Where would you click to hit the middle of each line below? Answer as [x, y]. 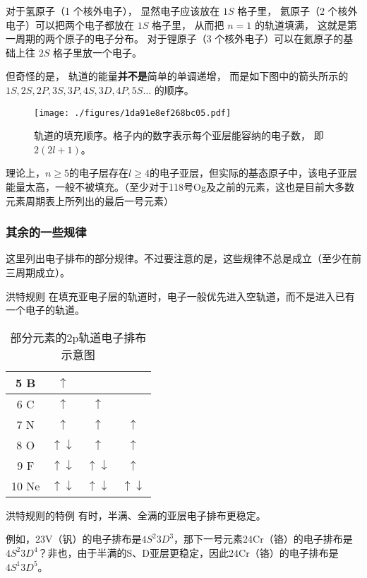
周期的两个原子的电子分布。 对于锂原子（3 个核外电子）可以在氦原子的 [179, 39]
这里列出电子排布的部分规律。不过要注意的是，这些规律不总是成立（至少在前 [183, 258]
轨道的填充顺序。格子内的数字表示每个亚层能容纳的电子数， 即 [179, 135]
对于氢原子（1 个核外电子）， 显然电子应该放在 [113, 11]
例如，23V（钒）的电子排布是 [74, 539]
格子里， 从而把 [188, 24]
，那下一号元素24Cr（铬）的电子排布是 [263, 539]
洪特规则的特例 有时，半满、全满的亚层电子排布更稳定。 [136, 515]
